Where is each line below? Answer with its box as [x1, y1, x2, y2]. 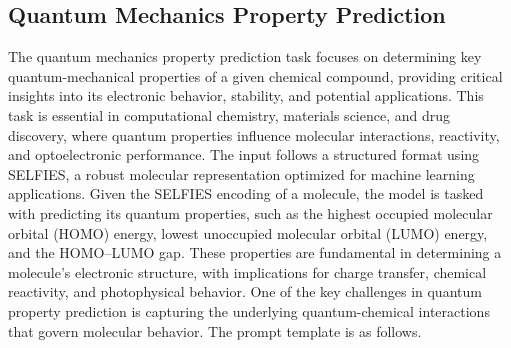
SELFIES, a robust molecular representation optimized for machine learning [8, 163, 475, 184]
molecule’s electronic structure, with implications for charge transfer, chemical [8, 261, 487, 282]
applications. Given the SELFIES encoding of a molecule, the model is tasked [8, 183, 484, 204]
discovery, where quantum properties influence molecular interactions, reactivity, [8, 124, 500, 145]
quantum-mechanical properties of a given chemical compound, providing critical [8, 65, 503, 86]
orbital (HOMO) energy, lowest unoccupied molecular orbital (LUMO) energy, [8, 222, 488, 243]
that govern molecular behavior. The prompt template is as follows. [8, 320, 422, 341]
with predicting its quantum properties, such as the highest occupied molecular [8, 202, 493, 223]
